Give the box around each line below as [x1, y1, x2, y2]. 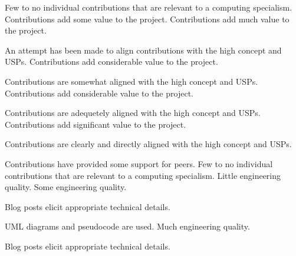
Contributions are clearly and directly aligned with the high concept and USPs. [5, 138, 292, 150]
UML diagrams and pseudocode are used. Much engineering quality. [5, 220, 250, 232]
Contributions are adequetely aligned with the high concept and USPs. [5, 107, 261, 119]
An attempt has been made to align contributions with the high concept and [5, 44, 282, 56]
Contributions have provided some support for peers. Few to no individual [5, 157, 273, 169]
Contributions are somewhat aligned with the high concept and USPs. [5, 75, 258, 87]
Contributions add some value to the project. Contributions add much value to [5, 12, 290, 25]
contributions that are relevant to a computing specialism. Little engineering [5, 169, 281, 181]
